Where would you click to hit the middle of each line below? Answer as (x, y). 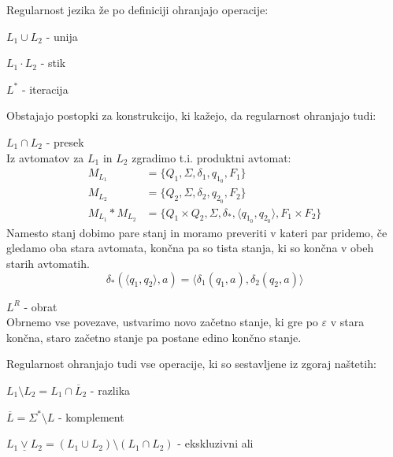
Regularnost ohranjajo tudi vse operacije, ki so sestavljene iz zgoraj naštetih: (191, 364)
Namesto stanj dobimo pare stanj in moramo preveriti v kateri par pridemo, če (197, 232)
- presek (65, 141)
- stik (53, 63)
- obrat (41, 306)
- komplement (91, 416)
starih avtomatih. (48, 264)
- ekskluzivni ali (215, 443)
